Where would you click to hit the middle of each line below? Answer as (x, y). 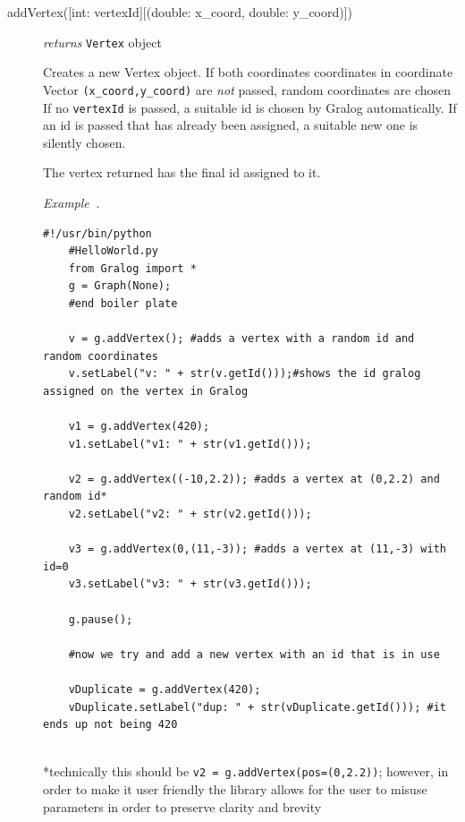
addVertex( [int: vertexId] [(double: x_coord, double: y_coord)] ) (180, 12)
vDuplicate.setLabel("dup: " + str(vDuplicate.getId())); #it (258, 707)
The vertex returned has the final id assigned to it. (182, 172)
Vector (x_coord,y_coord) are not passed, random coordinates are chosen (247, 89)
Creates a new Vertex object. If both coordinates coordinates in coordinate (248, 72)
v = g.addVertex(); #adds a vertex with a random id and (241, 339)
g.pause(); (101, 619)
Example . (72, 202)
